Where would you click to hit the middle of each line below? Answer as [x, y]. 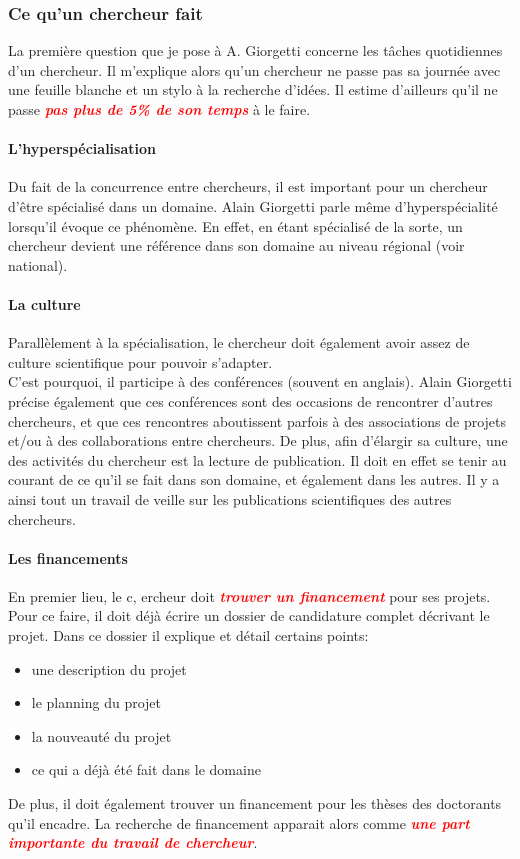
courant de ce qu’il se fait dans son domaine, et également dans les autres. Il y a [254, 479]
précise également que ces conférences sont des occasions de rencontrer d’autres [250, 400]
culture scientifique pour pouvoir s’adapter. [140, 361]
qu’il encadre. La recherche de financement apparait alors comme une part [239, 822]
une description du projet [109, 668]
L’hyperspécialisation [82, 148]
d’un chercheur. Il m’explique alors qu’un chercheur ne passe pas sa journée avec [254, 69]
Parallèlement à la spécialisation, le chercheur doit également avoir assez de [239, 342]
